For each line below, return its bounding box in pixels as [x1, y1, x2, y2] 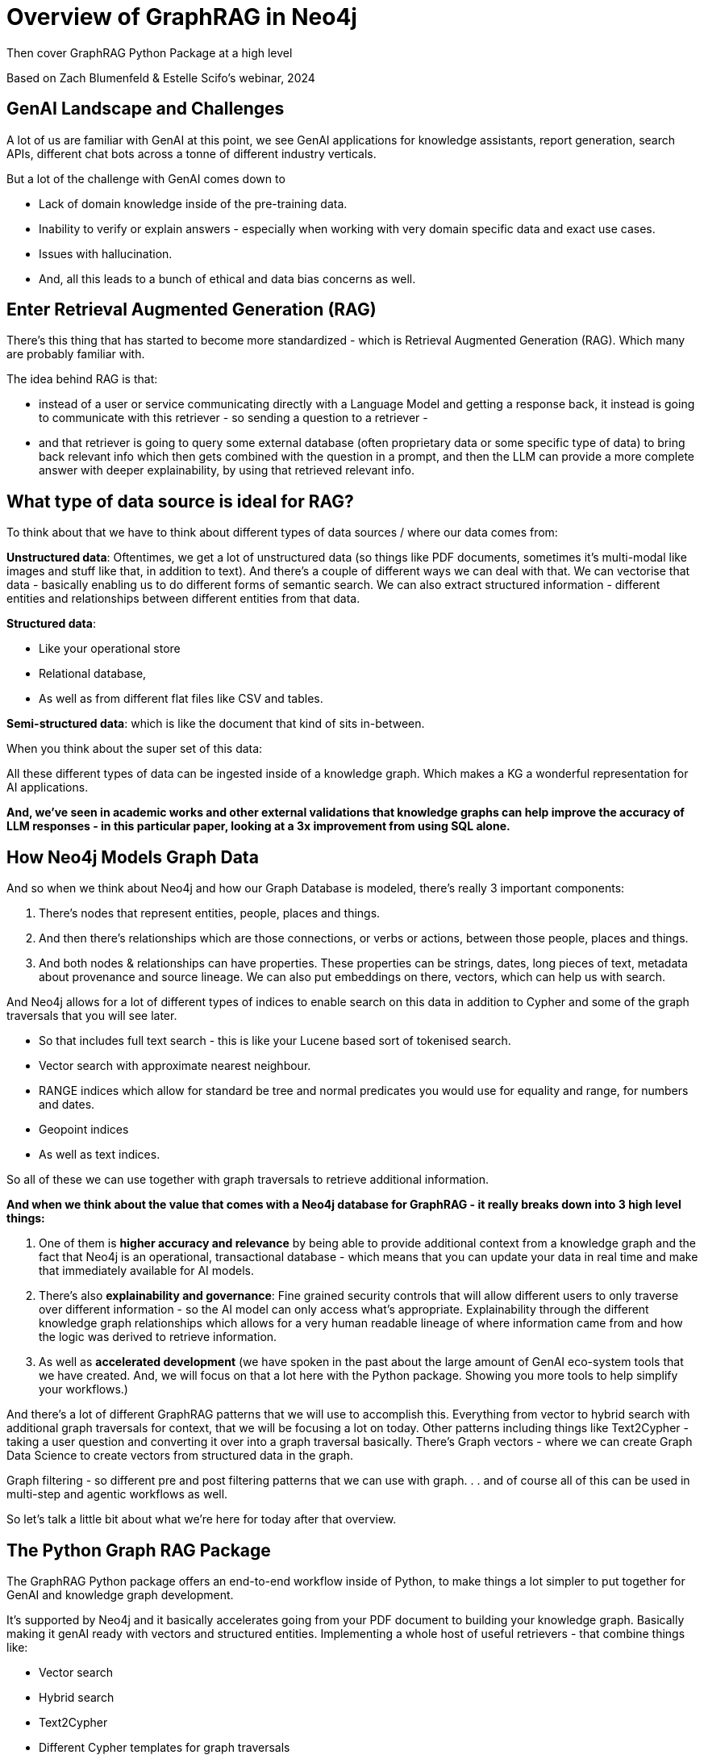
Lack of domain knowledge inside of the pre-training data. [39, 196, 348, 211]
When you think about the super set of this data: [6, 742, 263, 756]
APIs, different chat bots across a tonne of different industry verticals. [6, 146, 377, 161]
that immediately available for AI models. [39, 1264, 254, 1278]
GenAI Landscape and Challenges [6, 98, 285, 119]
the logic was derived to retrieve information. [39, 1330, 277, 1344]
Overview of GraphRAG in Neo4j [6, 3, 357, 31]
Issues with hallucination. [39, 246, 173, 261]
